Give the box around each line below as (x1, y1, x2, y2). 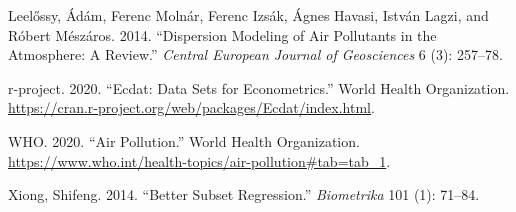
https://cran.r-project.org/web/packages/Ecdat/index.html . (8, 97, 375, 118)
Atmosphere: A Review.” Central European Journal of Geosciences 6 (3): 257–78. (8, 44, 503, 65)
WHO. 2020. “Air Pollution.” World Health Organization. (8, 130, 360, 151)
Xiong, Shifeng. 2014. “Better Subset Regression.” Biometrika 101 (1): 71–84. (8, 184, 480, 205)
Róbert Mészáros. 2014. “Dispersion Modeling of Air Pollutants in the (8, 24, 437, 45)
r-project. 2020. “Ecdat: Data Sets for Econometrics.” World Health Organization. (8, 77, 510, 98)
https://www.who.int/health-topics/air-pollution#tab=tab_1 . (8, 150, 391, 171)
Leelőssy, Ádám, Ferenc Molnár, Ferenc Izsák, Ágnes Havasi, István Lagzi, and (8, 5, 489, 25)
